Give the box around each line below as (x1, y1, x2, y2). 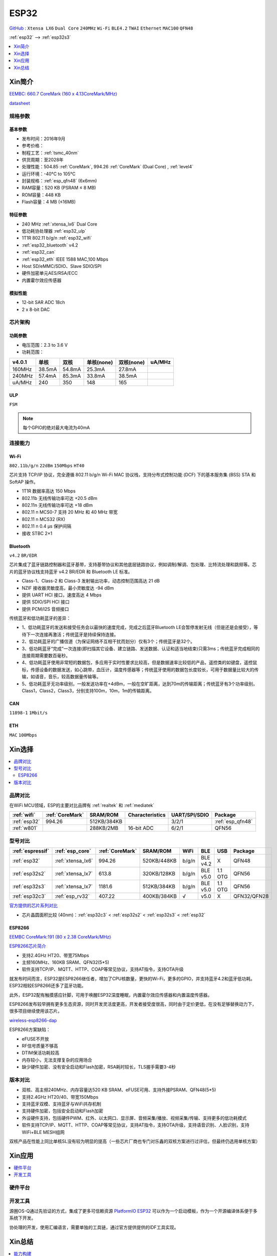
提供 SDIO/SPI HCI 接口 (22, 599, 70, 605)
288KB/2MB (89, 824, 119, 831)
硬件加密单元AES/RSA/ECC (22, 270, 78, 276)
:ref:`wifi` (12, 811, 36, 818)
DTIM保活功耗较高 (22, 1050, 60, 1056)
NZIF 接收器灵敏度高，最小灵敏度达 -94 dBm (22, 585, 114, 591)
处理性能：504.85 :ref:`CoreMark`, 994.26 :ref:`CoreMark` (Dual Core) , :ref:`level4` (22, 164, 194, 170)
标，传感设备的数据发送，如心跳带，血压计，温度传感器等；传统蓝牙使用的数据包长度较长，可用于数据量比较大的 (22, 666, 254, 673)
